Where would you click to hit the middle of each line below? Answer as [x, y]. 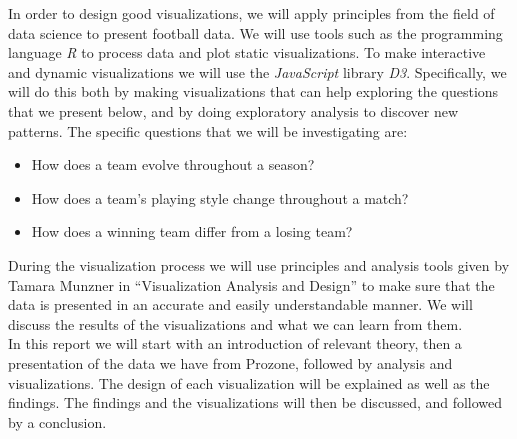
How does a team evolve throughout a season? [173, 164]
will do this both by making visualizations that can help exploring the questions [253, 91]
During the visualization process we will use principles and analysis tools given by [259, 264]
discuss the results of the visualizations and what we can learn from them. [235, 323]
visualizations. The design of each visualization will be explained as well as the [249, 382]
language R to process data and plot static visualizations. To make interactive [247, 52]
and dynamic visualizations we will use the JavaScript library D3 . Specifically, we [257, 71]
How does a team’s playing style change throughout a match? [220, 197]
